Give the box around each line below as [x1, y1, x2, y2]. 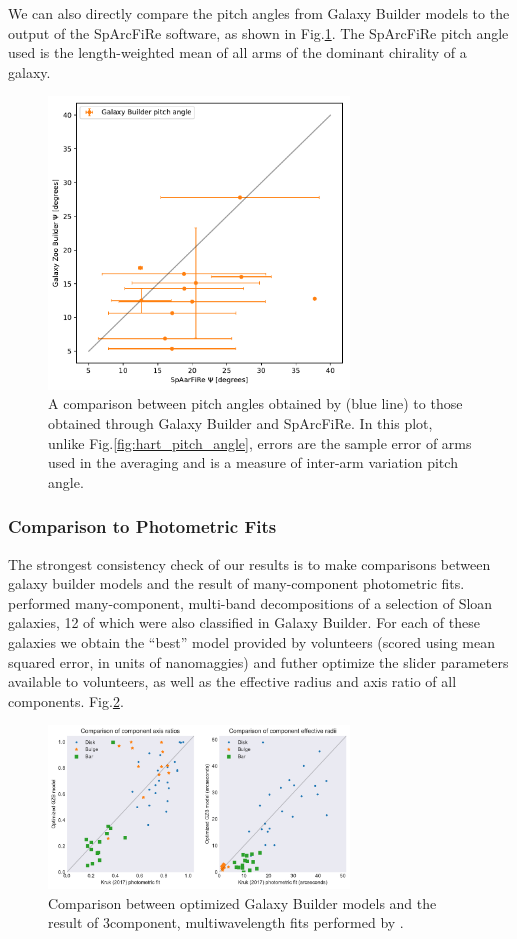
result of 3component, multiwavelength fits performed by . [48, 912, 404, 933]
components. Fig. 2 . [8, 690, 124, 711]
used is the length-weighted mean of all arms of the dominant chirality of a [8, 42, 467, 63]
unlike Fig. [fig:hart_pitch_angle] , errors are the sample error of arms [48, 432, 472, 453]
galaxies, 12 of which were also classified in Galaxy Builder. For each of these [8, 612, 480, 633]
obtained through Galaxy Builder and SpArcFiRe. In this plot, [48, 413, 433, 434]
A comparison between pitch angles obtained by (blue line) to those [48, 393, 463, 414]
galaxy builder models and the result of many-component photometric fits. [8, 573, 465, 594]
